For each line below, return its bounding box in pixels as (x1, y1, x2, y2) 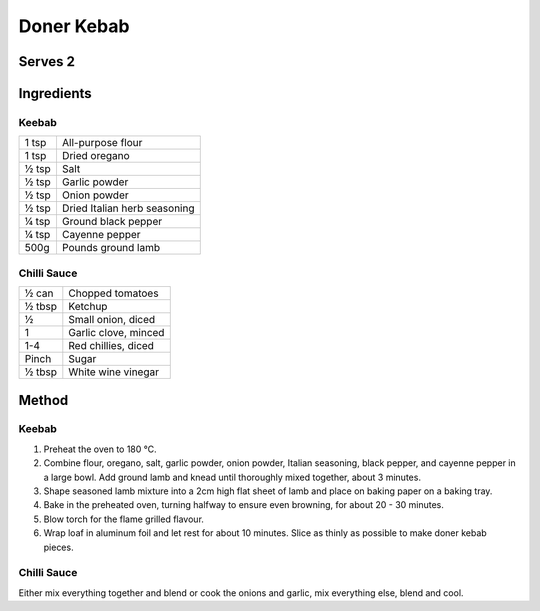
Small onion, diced (68, 313, 156, 327)
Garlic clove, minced (68, 326, 165, 340)
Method (18, 391, 69, 409)
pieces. (43, 541, 74, 553)
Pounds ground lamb (61, 241, 161, 255)
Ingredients (18, 85, 92, 102)
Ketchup (68, 300, 108, 314)
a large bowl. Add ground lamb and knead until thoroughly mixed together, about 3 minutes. (43, 471, 422, 483)
